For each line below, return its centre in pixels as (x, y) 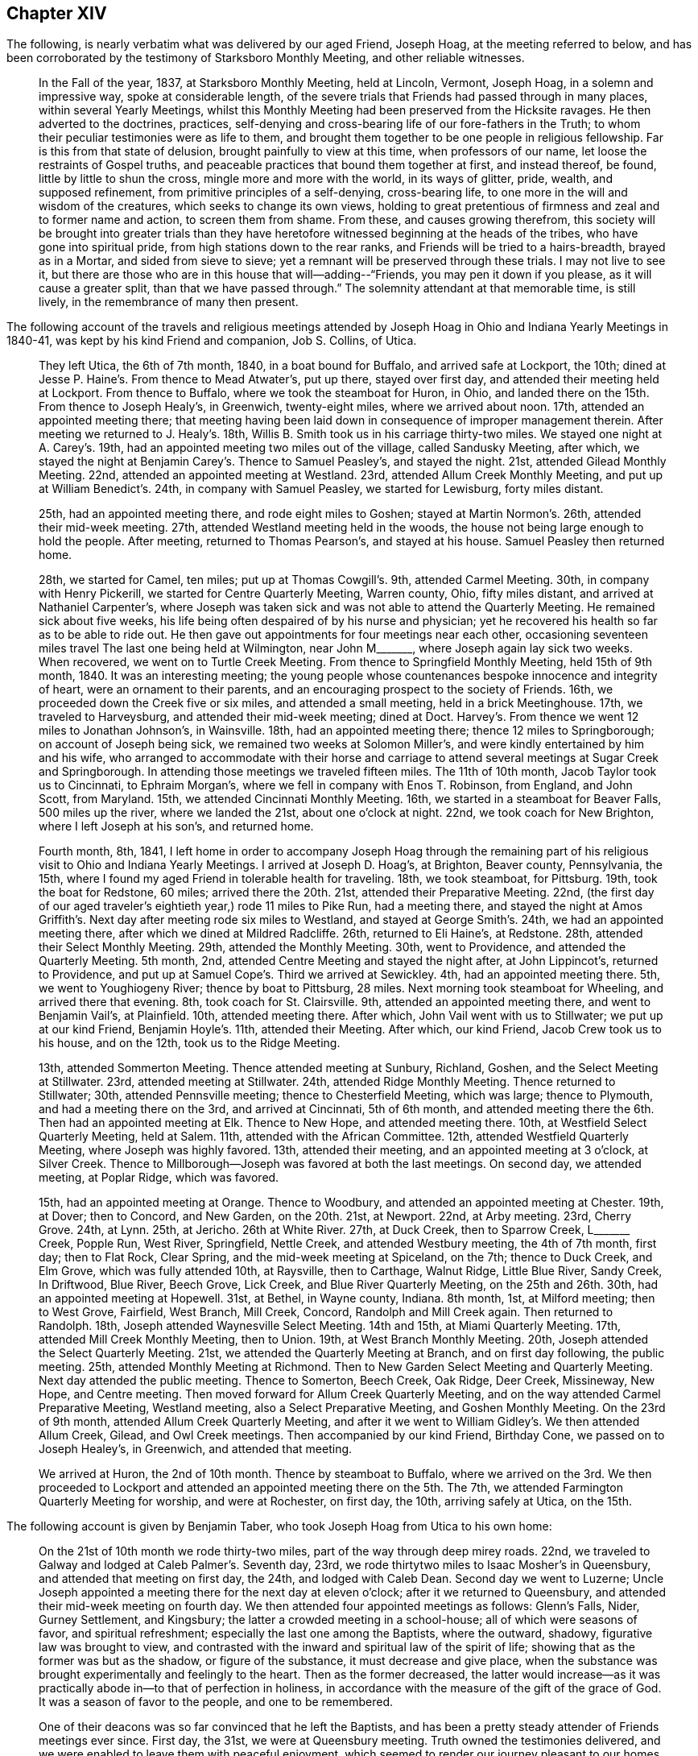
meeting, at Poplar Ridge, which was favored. (159, 1178)
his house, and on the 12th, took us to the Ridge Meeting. (190, 1043)
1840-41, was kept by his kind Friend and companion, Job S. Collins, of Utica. (212, 341)
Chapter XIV (57, 13)
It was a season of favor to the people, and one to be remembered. (216, 1702)
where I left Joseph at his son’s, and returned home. (176, 826)
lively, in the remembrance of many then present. (169, 302)
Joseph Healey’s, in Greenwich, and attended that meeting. (196, 1449)
